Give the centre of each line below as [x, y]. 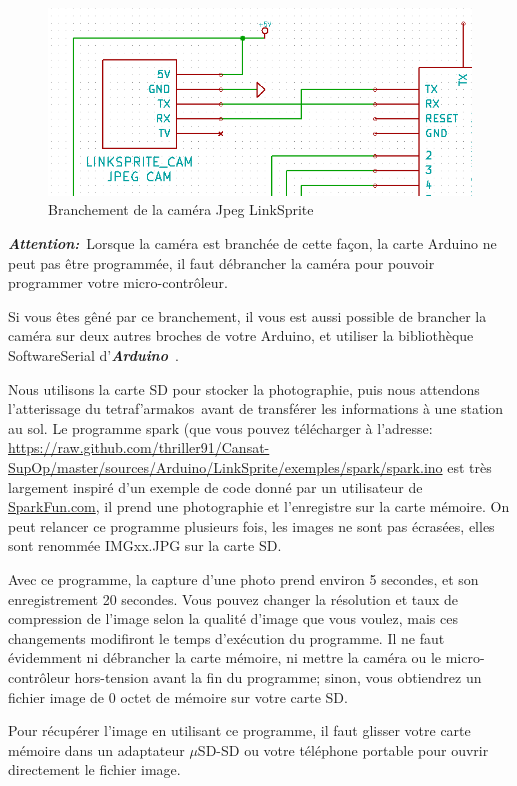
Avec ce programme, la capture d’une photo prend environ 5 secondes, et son [243, 578]
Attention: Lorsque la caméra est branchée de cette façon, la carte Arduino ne [252, 243]
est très [469, 466]
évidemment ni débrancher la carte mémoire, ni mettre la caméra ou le [225, 657]
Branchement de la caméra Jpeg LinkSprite [181, 209]
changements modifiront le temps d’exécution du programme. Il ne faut [226, 637]
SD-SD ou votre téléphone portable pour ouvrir [343, 749]
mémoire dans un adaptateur [96, 749]
